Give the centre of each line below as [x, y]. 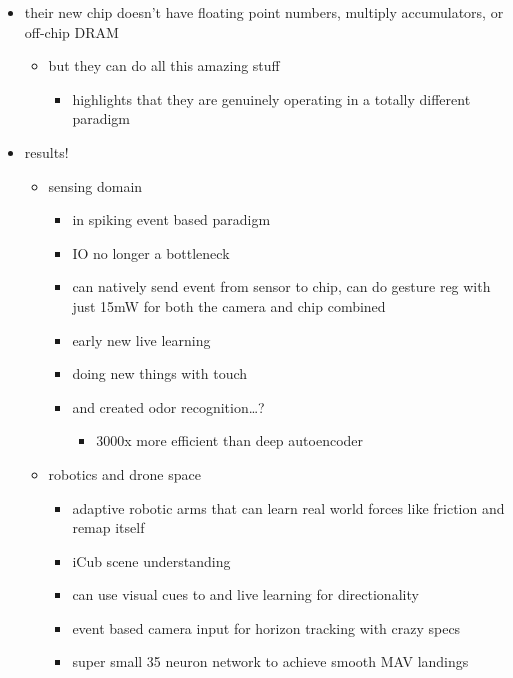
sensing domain [95, 185]
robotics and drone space [124, 473]
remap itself [108, 527]
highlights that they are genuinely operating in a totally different [271, 98]
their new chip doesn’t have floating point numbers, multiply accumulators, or [264, 12]
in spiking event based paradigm [171, 219]
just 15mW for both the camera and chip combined [229, 305]
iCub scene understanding [151, 560]
